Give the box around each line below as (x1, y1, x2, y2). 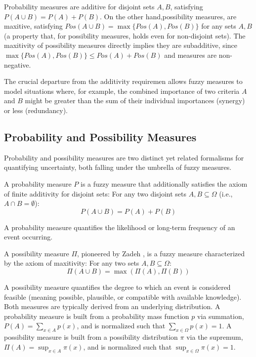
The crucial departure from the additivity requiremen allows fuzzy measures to (4, 76, 243, 86)
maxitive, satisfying (4, 21, 63, 31)
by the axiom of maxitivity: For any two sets (4, 258, 139, 268)
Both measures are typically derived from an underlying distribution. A (4, 301, 220, 312)
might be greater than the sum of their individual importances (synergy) (25, 95, 245, 106)
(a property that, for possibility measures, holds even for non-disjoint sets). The (4, 30, 246, 40)
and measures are (164, 49, 217, 60)
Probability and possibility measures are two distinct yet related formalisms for (4, 152, 244, 162)
